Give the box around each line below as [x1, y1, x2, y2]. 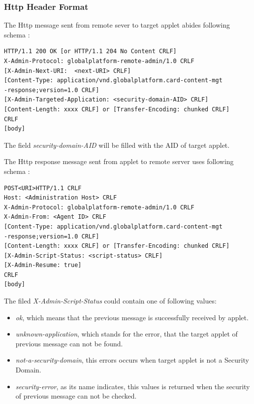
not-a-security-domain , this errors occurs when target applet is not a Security [15, 355, 249, 365]
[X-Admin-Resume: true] [4, 262, 82, 269]
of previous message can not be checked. [15, 391, 137, 401]
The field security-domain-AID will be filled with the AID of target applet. [4, 139, 230, 150]
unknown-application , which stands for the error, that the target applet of [15, 329, 238, 339]
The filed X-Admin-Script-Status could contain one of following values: [4, 296, 217, 306]
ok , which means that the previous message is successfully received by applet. [15, 312, 249, 322]
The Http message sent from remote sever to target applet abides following [4, 20, 230, 30]
